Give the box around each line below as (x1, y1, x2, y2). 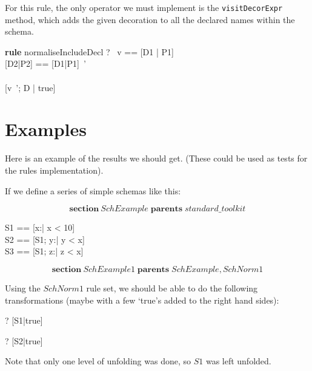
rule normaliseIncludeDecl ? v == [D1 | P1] (5, 45, 174, 58)
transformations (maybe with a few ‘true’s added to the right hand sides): (5, 293, 279, 306)
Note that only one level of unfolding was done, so (5, 355, 191, 367)
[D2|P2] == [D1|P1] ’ (5, 57, 86, 70)
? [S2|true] (5, 334, 43, 347)
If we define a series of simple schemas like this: (5, 184, 181, 197)
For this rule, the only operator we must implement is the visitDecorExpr (5, 1, 283, 13)
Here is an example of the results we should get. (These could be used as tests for (5, 152, 308, 165)
